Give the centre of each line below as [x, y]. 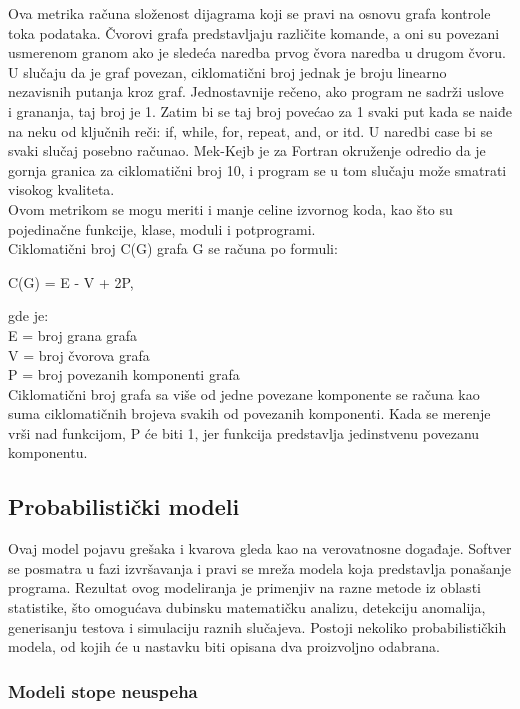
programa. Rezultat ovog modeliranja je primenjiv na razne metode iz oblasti [244, 587]
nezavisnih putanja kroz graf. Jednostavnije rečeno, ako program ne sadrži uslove [256, 91]
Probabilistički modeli [124, 506]
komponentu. [48, 452]
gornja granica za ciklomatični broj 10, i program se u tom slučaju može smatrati [257, 169]
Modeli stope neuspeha [103, 690]
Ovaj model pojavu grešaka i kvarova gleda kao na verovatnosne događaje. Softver [260, 548]
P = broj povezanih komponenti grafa [124, 374]
